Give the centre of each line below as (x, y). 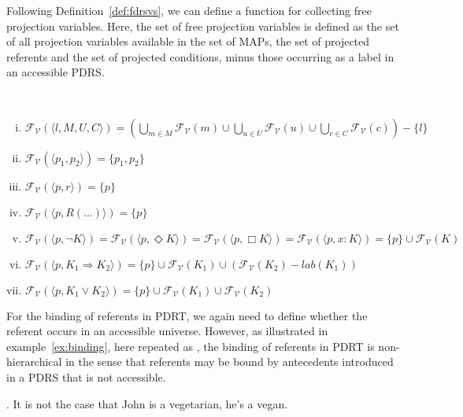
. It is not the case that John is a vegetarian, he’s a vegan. (147, 403)
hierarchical (34, 362)
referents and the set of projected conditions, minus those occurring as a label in (200, 56)
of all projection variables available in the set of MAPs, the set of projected (188, 41)
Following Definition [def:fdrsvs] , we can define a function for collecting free (189, 10)
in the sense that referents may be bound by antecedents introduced (230, 362)
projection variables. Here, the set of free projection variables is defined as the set (203, 26)
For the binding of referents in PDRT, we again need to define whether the (187, 315)
